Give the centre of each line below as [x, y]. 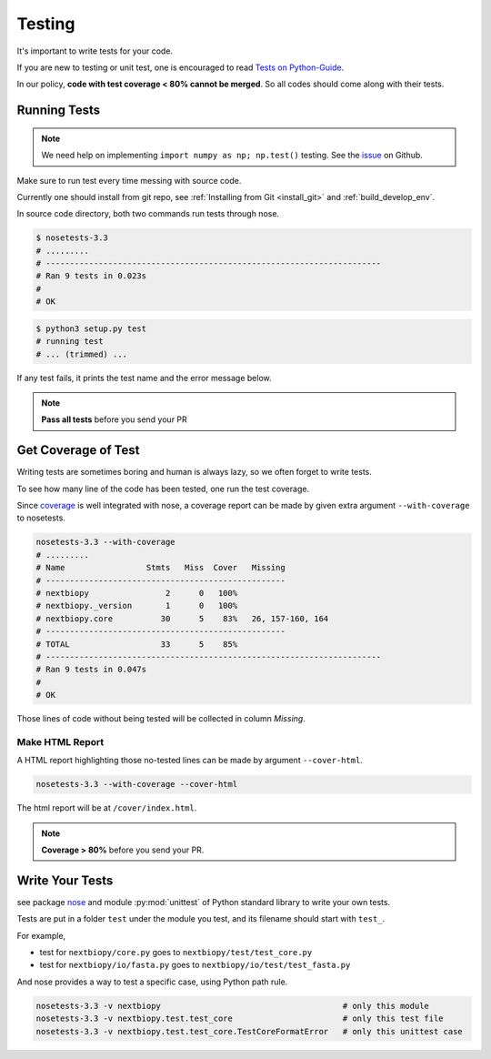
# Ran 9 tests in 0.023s [91, 276]
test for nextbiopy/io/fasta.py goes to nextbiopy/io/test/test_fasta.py [195, 965]
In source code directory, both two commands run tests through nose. [148, 214]
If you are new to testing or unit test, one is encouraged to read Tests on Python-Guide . [180, 67]
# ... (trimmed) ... [81, 354]
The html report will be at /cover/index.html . [107, 808]
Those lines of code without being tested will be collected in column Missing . [161, 719]
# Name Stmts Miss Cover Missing [160, 568]
